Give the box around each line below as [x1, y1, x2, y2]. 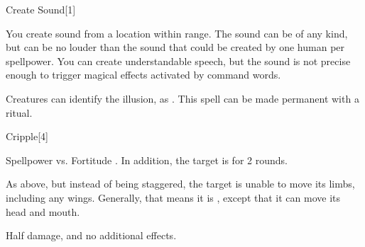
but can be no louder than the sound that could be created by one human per [6, 40, 345, 54]
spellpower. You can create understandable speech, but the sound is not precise [6, 53, 351, 68]
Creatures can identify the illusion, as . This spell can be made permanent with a [6, 91, 359, 105]
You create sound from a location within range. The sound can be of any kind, [6, 25, 348, 40]
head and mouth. [6, 204, 80, 219]
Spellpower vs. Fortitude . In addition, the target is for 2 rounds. [6, 152, 288, 167]
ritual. [6, 105, 33, 120]
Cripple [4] [6, 129, 48, 144]
